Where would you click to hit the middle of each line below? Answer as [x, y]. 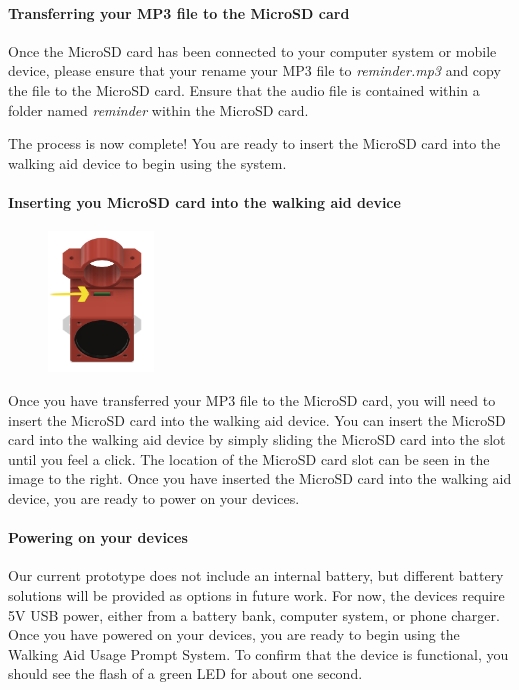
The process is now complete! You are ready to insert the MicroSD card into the [254, 143]
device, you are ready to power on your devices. [154, 498]
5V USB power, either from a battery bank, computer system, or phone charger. [254, 614]
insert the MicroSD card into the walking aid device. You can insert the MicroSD [257, 419]
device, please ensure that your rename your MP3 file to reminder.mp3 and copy [254, 70]
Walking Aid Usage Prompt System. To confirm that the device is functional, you [258, 653]
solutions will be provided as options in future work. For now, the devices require [256, 594]
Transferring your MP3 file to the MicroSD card [179, 12]
